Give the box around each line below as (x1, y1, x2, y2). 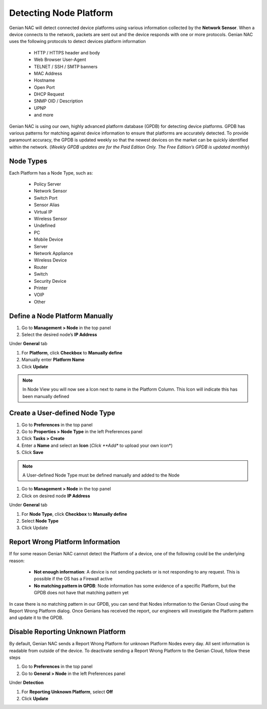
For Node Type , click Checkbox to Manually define (21, 511, 128, 517)
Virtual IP (34, 209, 53, 215)
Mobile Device (34, 236, 63, 242)
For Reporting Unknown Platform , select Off (21, 689, 113, 695)
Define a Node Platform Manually (9, 311, 113, 320)
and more (34, 112, 54, 118)
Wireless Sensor (34, 216, 68, 222)
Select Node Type (21, 518, 59, 524)
